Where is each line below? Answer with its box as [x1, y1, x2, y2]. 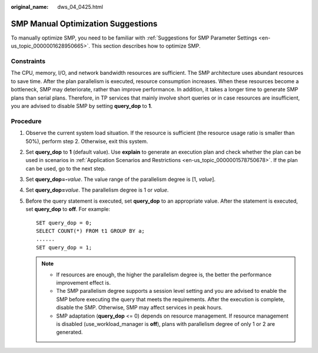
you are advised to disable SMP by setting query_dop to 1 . [11, 103, 153, 109]
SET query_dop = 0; [36, 219, 92, 226]
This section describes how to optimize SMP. [91, 42, 201, 50]
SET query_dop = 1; [36, 244, 92, 250]
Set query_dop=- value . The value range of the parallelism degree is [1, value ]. [25, 176, 216, 183]
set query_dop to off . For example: [25, 206, 111, 213]
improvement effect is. [56, 279, 111, 286]
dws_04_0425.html [57, 4, 103, 10]
